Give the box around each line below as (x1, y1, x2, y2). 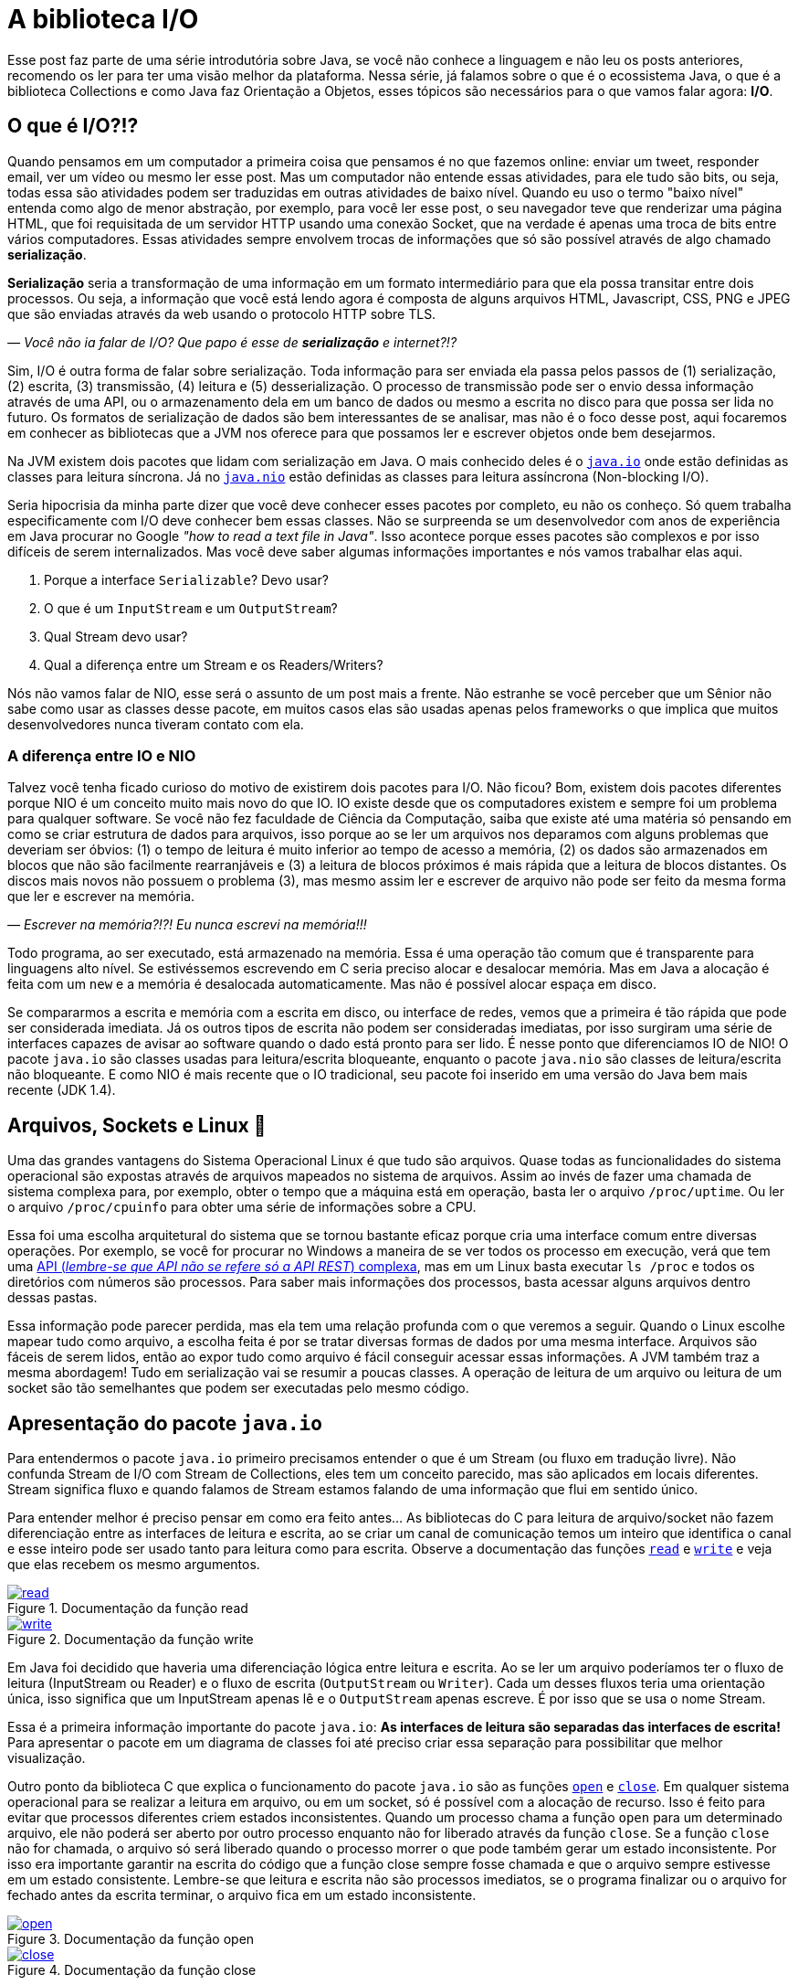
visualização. (7, 1750, 86, 1767)
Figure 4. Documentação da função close (7, 1962, 257, 1979)
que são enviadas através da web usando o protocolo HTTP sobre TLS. (7, 305, 436, 322)
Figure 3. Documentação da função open (7, 1931, 255, 1948)
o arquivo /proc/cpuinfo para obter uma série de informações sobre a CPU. (7, 1199, 477, 1215)
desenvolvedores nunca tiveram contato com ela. (7, 716, 304, 732)
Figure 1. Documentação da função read (7, 1600, 248, 1617)
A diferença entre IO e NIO (7, 746, 196, 765)
